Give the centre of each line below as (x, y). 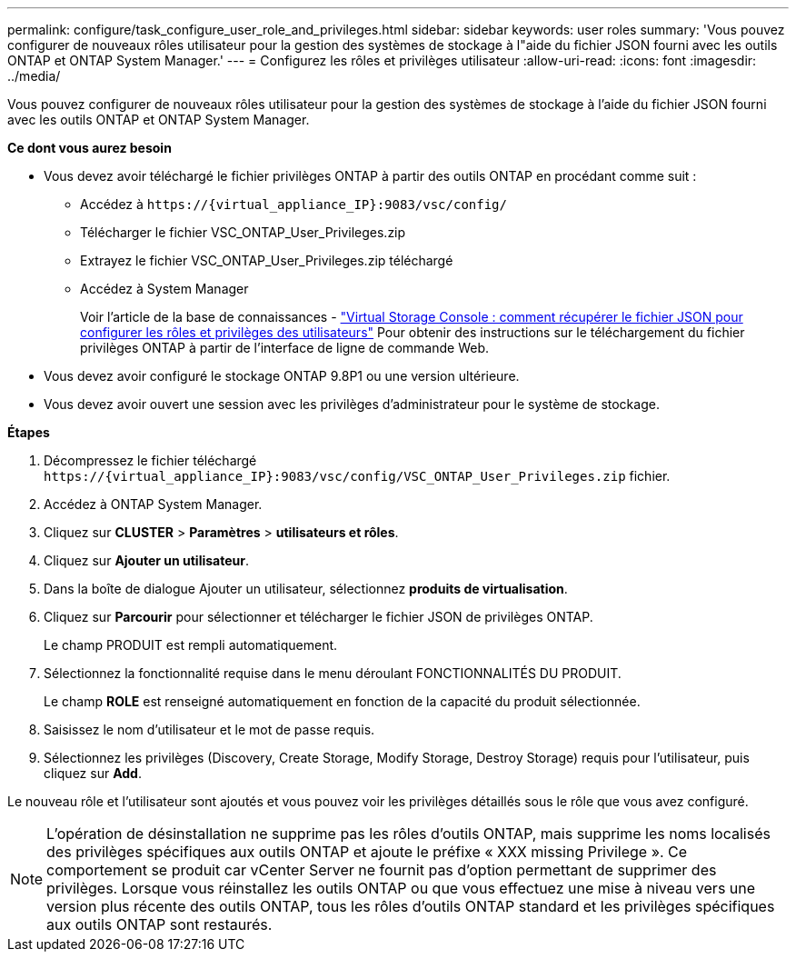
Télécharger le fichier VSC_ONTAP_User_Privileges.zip (243, 232)
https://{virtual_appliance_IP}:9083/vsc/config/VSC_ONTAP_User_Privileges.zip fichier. (357, 476)
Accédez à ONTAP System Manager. (153, 504)
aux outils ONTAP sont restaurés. (159, 924)
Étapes (29, 432)
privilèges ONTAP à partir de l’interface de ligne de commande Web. (284, 348)
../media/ (34, 76)
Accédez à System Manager (164, 289)
